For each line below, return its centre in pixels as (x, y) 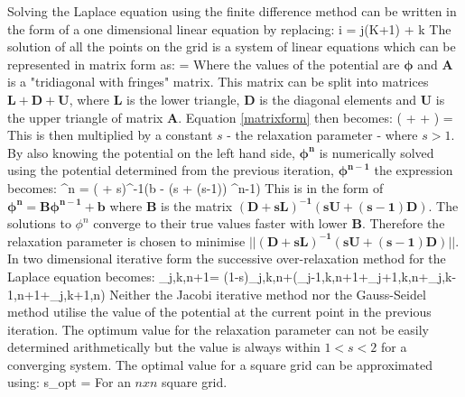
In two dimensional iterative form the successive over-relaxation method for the (227, 259)
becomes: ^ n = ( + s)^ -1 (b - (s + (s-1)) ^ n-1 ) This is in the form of (195, 187)
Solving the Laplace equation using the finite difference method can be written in (232, 11)
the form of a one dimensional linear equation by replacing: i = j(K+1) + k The (229, 28)
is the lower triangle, (183, 99)
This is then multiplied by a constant (110, 135)
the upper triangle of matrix (85, 117)
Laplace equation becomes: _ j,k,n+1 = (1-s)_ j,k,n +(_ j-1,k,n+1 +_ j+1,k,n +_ (223, 276)
